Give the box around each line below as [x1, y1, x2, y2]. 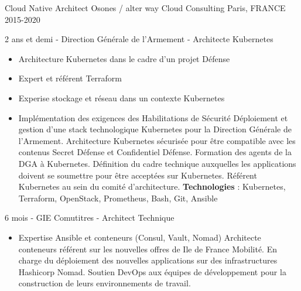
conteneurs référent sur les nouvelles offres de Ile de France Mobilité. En [18, 242, 277, 255]
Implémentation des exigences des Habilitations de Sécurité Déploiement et [18, 111, 288, 124]
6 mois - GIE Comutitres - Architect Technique [5, 211, 175, 224]
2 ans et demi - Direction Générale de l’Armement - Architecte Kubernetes [5, 33, 273, 45]
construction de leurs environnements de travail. [18, 277, 191, 289]
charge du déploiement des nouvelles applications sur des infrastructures [18, 254, 278, 266]
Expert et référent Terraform [18, 72, 122, 84]
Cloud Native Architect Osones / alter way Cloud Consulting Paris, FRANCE [5, 2, 286, 13]
